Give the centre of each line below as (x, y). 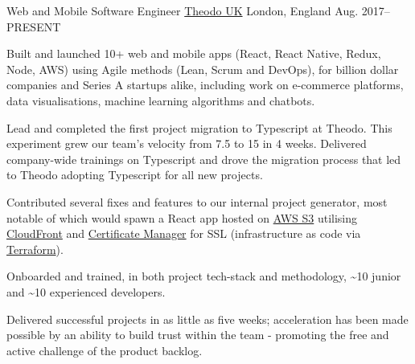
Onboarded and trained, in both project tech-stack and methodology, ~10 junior (204, 276)
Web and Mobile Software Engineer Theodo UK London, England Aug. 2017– (198, 10)
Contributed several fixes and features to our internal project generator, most (197, 201)
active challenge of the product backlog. (105, 350)
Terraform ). (35, 249)
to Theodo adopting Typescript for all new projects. (135, 175)
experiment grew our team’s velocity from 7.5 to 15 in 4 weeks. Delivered (187, 143)
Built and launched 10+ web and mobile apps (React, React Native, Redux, (194, 53)
